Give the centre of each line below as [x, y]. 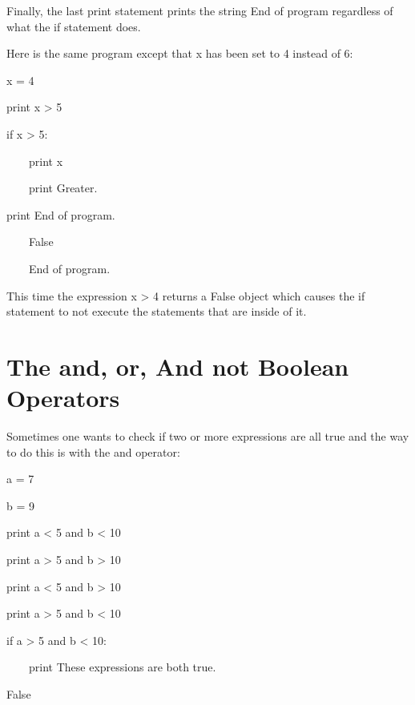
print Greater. [63, 188]
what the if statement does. [74, 26]
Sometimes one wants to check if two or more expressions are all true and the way [208, 436]
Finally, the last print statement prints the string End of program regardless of [200, 10]
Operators [63, 398]
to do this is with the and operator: [93, 451]
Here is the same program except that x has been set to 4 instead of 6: [180, 53]
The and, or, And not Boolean [178, 366]
